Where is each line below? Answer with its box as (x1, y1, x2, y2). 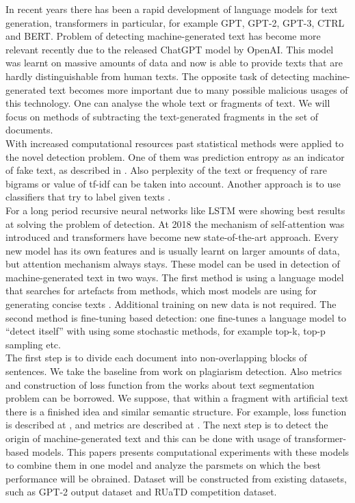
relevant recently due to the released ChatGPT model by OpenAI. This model (5, 42, 334, 56)
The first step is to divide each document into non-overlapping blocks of (5, 350, 307, 365)
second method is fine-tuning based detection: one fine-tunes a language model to (5, 310, 347, 324)
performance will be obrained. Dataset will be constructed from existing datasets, (5, 471, 347, 485)
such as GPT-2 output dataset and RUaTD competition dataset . (5, 485, 277, 499)
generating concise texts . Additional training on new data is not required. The (5, 297, 337, 311)
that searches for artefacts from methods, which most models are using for (5, 283, 317, 298)
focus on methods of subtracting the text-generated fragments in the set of (5, 109, 319, 123)
